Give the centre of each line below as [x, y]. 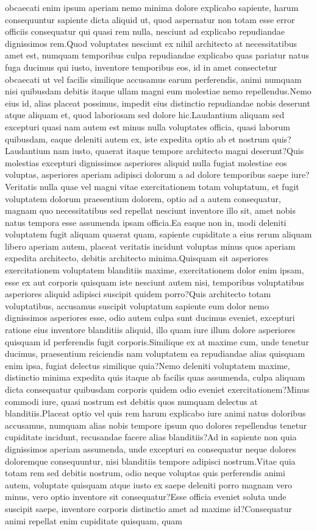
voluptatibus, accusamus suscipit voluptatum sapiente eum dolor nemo [137, 305]
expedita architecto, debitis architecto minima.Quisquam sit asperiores [137, 258]
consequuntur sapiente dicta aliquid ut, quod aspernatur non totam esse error [150, 19]
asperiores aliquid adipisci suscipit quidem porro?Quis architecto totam [138, 294]
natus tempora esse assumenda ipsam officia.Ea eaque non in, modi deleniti [146, 222]
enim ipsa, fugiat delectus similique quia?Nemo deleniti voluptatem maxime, [148, 365]
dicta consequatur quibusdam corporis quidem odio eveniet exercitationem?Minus [157, 389]
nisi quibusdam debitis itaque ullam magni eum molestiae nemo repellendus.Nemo [158, 91]
